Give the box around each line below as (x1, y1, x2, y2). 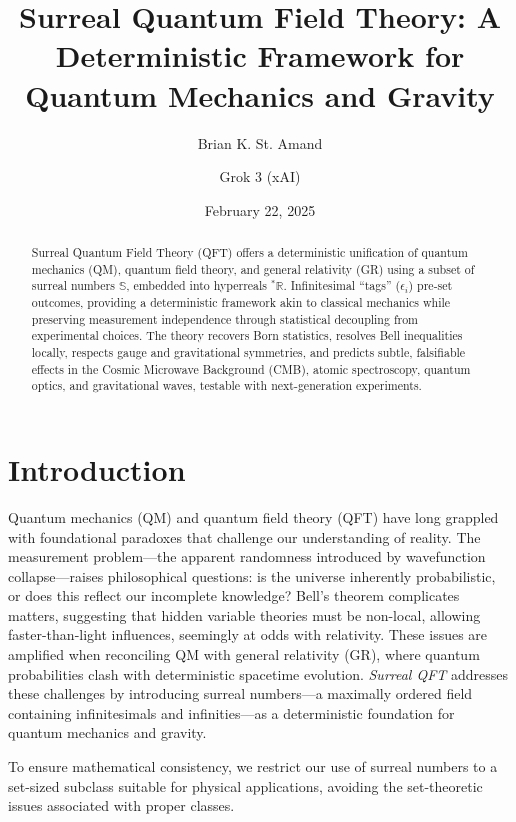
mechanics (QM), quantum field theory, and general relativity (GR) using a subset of (31, 260, 475, 277)
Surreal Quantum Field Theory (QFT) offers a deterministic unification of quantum (31, 244, 468, 261)
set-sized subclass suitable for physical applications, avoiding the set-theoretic (8, 775, 483, 796)
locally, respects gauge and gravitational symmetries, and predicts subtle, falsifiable (31, 344, 466, 361)
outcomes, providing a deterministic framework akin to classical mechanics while (31, 294, 451, 311)
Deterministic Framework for (55, 35, 465, 76)
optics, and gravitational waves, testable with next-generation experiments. (31, 377, 422, 394)
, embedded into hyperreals (126, 277, 268, 294)
